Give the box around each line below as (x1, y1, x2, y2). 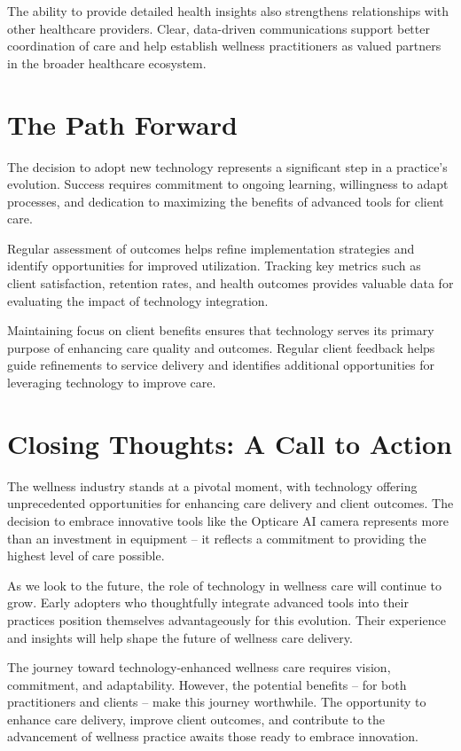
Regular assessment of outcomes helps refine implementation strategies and (7, 239, 415, 257)
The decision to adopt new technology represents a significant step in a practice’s (7, 157, 448, 176)
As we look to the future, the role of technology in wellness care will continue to (7, 575, 441, 594)
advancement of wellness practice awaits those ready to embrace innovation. (7, 727, 418, 746)
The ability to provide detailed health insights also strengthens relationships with (7, 2, 449, 20)
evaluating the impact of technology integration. (7, 291, 269, 309)
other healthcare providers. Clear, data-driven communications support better (7, 19, 430, 37)
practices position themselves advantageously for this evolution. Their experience (7, 610, 446, 629)
